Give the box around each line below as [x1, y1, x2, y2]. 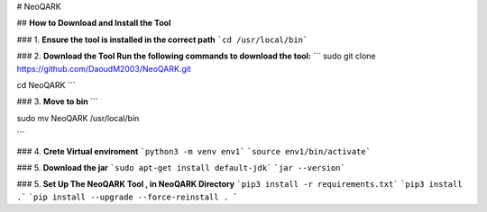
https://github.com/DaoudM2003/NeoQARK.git [16, 63, 191, 74]
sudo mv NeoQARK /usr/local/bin [16, 112, 140, 123]
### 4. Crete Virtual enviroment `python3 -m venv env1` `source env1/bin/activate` [16, 146, 372, 156]
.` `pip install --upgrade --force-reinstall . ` [16, 191, 238, 202]
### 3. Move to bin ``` [16, 96, 98, 107]
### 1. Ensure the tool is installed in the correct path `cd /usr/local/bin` [16, 34, 308, 45]
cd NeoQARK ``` [16, 79, 76, 90]
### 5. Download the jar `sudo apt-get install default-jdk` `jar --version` [16, 162, 346, 172]
